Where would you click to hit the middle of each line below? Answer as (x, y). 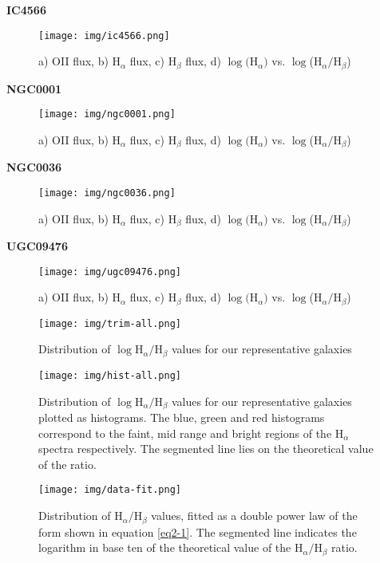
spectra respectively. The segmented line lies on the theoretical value (206, 449)
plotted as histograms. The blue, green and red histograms (182, 417)
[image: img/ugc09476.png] (110, 272)
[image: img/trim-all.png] (110, 323)
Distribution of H (81, 516)
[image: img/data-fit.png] (110, 490)
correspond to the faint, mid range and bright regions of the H (191, 433)
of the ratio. (67, 464)
